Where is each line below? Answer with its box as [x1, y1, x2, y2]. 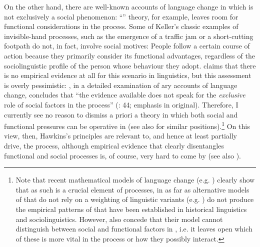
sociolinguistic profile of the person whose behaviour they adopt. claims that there [4, 60, 256, 70]
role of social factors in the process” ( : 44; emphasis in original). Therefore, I [4, 99, 238, 109]
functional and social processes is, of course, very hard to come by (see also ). [4, 150, 241, 160]
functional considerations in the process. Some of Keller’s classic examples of [4, 21, 238, 31]
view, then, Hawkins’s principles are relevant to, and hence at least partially [4, 130, 237, 141]
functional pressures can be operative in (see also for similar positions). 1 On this [4, 119, 250, 131]
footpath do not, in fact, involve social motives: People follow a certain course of [4, 40, 250, 51]
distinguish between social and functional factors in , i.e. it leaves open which [15, 223, 252, 234]
